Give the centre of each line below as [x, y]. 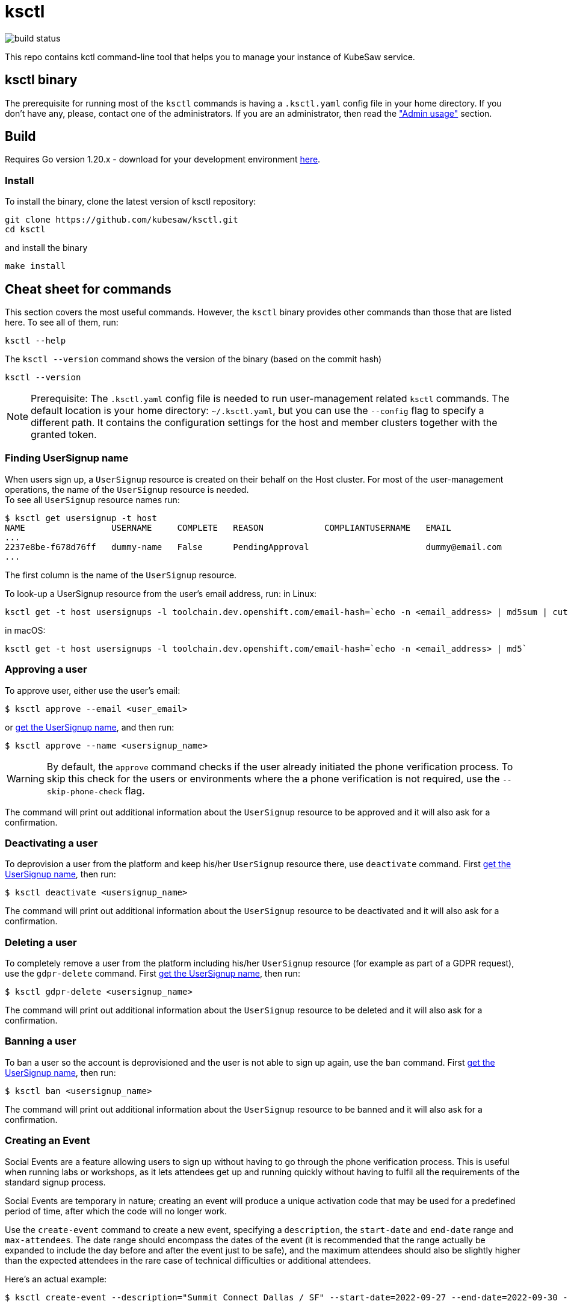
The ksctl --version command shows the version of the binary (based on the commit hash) [193, 359]
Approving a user [46, 669]
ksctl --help [35, 341]
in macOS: [25, 630]
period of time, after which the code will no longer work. [116, 1211]
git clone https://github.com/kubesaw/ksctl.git [122, 220]
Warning [26, 778]
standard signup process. [55, 1182]
